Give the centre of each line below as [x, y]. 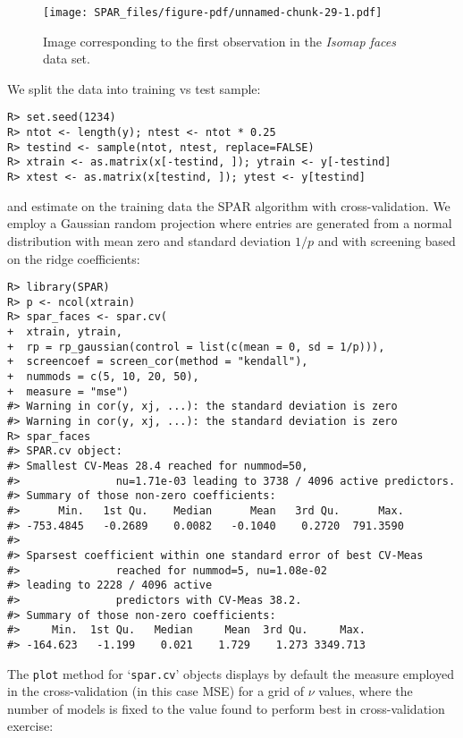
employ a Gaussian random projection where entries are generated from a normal [230, 223]
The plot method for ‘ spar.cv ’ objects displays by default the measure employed [231, 673]
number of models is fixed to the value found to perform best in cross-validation [226, 708]
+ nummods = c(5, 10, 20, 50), [103, 377]
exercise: [30, 726]
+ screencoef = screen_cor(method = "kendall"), [158, 362]
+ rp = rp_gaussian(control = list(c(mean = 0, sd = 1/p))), [196, 347]
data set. [67, 59]
